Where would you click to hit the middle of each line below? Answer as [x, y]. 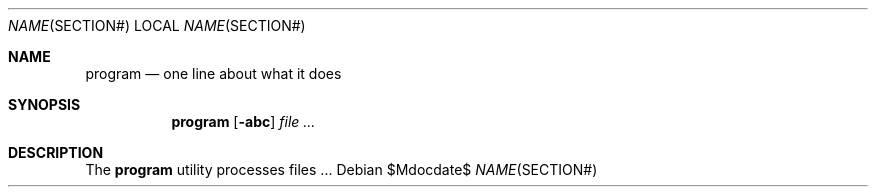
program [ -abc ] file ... [243, 121]
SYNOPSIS [44, 104]
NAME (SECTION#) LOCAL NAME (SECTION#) [157, 25]
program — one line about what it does [213, 73]
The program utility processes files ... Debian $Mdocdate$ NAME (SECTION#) [341, 169]
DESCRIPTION [56, 152]
